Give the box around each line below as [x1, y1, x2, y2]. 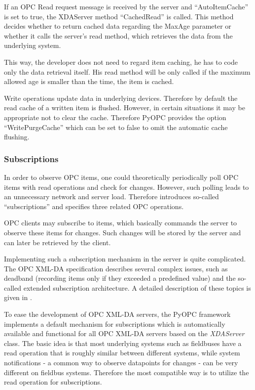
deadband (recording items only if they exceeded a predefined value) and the [4, 273, 236, 283]
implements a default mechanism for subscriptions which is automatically [4, 318, 225, 329]
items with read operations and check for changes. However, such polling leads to [4, 181, 249, 192]
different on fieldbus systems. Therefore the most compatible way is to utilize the [4, 367, 249, 377]
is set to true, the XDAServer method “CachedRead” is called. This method [4, 11, 234, 21]
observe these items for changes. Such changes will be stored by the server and [4, 227, 241, 237]
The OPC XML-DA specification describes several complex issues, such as [4, 263, 228, 273]
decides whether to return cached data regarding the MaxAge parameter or [4, 21, 231, 31]
